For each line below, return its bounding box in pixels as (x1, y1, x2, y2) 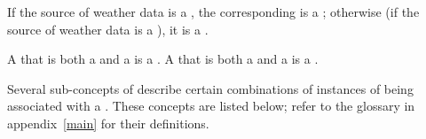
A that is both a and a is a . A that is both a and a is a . (7, 50, 319, 68)
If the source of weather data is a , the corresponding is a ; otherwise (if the (7, 3, 420, 20)
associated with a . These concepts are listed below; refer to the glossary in (7, 97, 415, 115)
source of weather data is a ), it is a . (7, 19, 209, 38)
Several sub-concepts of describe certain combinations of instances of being (7, 79, 414, 97)
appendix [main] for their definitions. (7, 113, 209, 132)
